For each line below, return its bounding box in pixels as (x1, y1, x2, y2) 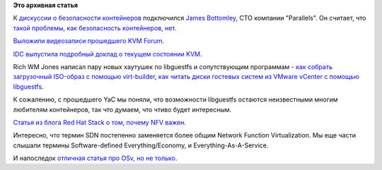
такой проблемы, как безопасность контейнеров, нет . (13, 23, 177, 32)
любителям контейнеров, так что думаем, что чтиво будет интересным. (13, 105, 232, 114)
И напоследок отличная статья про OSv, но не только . (13, 154, 178, 162)
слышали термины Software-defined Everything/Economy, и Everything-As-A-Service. (13, 141, 269, 150)
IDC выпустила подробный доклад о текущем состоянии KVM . (13, 49, 202, 58)
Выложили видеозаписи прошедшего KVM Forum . (13, 37, 165, 45)
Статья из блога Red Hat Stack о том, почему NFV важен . (13, 118, 187, 126)
